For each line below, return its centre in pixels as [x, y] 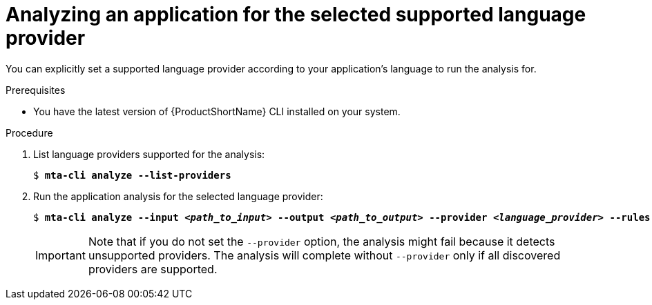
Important [60, 255]
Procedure [29, 132]
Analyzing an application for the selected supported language [296, 14]
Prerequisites [36, 90]
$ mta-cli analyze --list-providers [132, 175]
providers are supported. [153, 269]
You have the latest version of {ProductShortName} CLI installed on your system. [217, 111]
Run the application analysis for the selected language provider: [178, 196]
